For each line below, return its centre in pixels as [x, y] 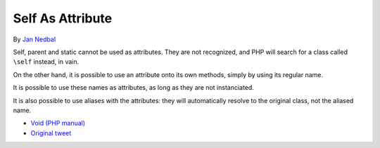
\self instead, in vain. [46, 62]
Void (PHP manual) [58, 123]
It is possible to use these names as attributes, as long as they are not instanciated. [134, 88]
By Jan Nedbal [34, 39]
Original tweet [51, 133]
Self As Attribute [63, 18]
